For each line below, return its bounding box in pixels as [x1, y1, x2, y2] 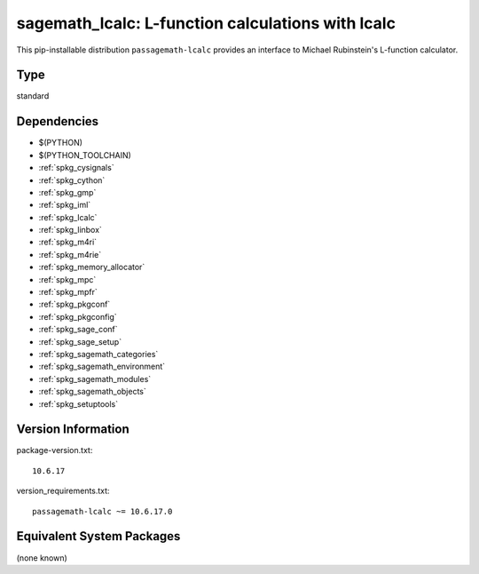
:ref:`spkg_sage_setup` [38, 336, 122, 347]
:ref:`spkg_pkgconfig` [38, 311, 117, 322]
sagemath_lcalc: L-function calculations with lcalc [16, 13, 397, 33]
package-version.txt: [16, 445, 93, 456]
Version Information [16, 422, 130, 437]
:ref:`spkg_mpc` [38, 274, 97, 284]
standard [16, 91, 50, 101]
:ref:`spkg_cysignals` [38, 163, 114, 173]
